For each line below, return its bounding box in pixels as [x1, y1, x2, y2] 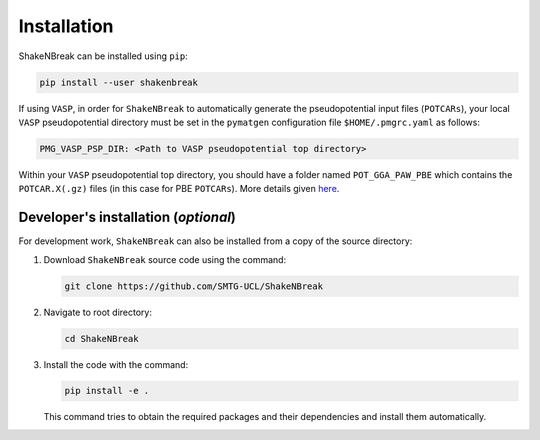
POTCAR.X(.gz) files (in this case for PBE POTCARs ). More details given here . [18, 183, 340, 195]
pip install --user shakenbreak [39, 76, 199, 88]
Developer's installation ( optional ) [18, 209, 237, 226]
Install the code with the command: [43, 358, 189, 370]
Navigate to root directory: [43, 306, 152, 318]
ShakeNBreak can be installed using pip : [18, 50, 189, 62]
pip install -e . [64, 385, 150, 397]
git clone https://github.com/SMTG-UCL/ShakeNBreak [64, 280, 324, 292]
